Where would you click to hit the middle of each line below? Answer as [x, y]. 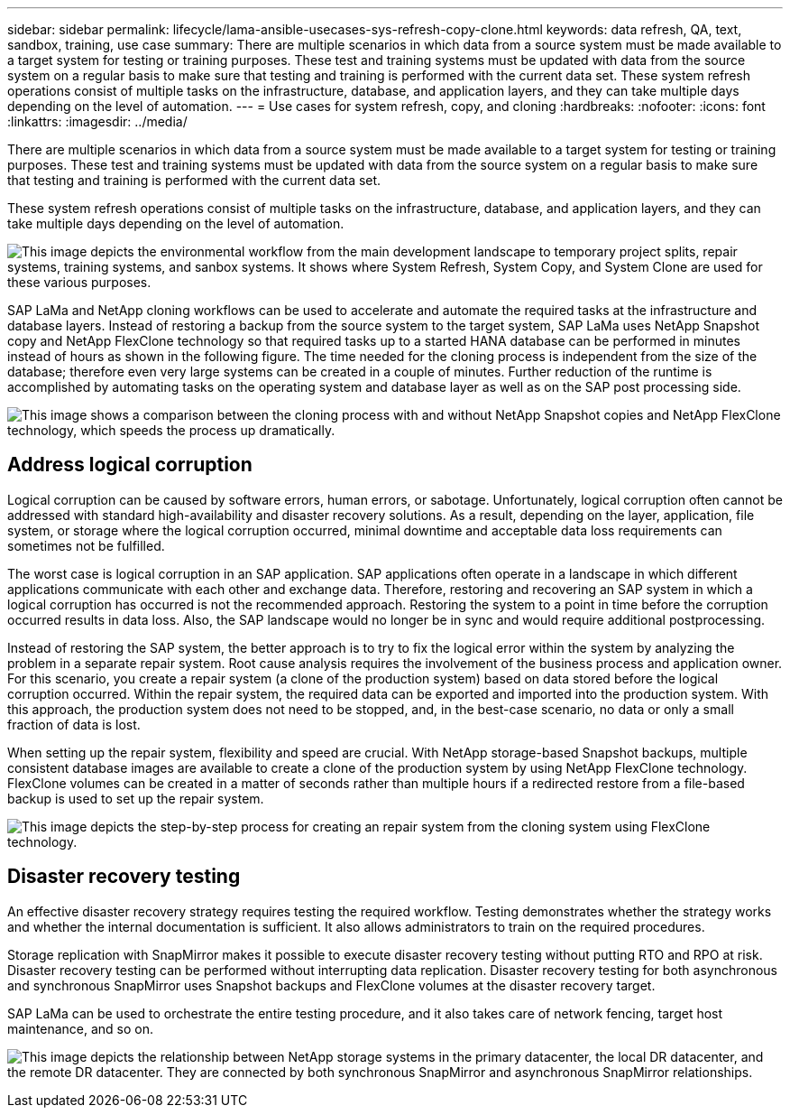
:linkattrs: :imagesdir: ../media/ [97, 121]
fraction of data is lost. [74, 724]
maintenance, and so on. [80, 1028]
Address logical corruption [130, 465]
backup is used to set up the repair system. [136, 798]
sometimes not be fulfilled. [86, 545]
